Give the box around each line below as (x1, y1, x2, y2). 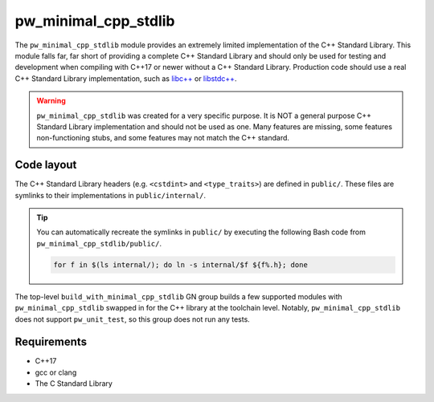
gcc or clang (35, 367, 77, 377)
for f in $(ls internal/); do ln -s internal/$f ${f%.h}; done (53, 260, 309, 269)
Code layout (14, 158, 77, 172)
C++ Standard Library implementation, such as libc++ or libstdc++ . (14, 73, 237, 83)
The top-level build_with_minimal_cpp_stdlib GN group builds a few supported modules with (14, 291, 343, 301)
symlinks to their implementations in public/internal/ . (14, 190, 207, 200)
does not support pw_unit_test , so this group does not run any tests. (14, 314, 251, 324)
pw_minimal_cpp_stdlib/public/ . (36, 238, 162, 248)
